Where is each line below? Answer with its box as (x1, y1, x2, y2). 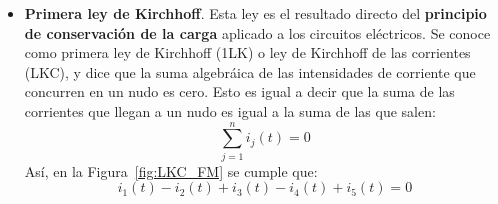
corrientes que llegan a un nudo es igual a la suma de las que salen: (24, 100, 436, 121)
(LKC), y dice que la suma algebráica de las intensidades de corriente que (24, 61, 476, 82)
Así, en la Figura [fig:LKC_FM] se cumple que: (24, 160, 318, 181)
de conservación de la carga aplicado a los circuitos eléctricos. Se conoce (24, 22, 491, 43)
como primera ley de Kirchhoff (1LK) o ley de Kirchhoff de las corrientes (24, 42, 471, 63)
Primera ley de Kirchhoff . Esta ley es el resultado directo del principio (24, 3, 487, 23)
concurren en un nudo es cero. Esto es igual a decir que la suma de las (24, 81, 455, 102)
